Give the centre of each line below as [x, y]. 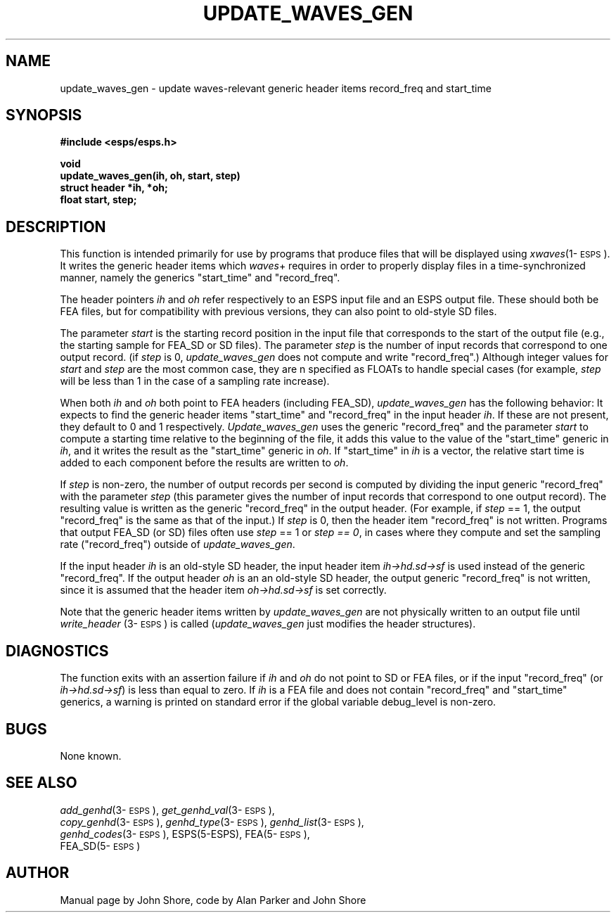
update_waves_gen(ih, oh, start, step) [150, 176]
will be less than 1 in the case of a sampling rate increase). [195, 381]
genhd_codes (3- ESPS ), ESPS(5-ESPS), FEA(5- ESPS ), [185, 834]
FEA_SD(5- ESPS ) [100, 846]
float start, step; [98, 200]
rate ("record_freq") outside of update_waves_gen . [178, 544]
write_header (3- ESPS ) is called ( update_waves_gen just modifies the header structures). [268, 624]
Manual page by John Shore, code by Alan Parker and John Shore [213, 900]
